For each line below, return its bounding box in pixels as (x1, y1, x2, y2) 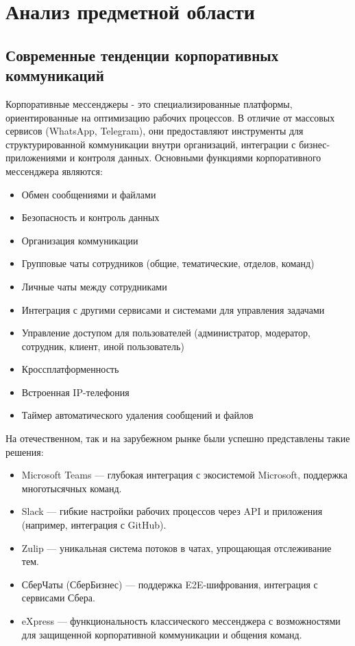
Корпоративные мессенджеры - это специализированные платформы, (5, 96, 293, 111)
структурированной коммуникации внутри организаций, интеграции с (5, 137, 296, 151)
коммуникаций (5, 65, 104, 86)
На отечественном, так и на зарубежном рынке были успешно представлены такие (5, 431, 350, 446)
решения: (5, 444, 44, 459)
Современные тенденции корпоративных (5, 44, 279, 65)
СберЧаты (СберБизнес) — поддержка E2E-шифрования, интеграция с (21, 577, 318, 591)
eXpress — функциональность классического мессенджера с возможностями (21, 614, 341, 627)
